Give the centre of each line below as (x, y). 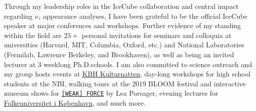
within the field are (33, 35)
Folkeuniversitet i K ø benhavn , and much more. (75, 103)
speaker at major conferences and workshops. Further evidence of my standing (123, 25)
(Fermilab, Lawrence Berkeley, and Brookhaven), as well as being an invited (119, 54)
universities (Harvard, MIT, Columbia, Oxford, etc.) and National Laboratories (124, 45)
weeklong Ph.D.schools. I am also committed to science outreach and (148, 64)
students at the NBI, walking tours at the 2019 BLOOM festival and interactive (125, 83)
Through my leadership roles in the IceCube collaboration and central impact (121, 6)
